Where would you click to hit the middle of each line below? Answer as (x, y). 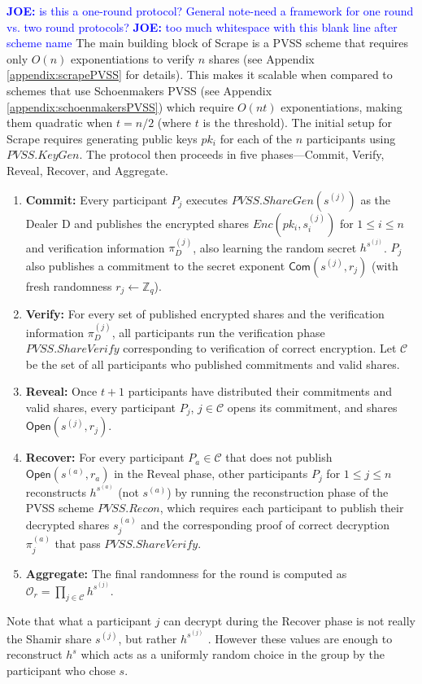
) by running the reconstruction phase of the (278, 491)
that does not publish (279, 457)
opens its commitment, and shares (312, 408)
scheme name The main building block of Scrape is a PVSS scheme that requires (208, 43)
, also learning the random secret (275, 247)
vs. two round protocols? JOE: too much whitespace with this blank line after (202, 26)
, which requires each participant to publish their (282, 508)
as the (376, 199)
